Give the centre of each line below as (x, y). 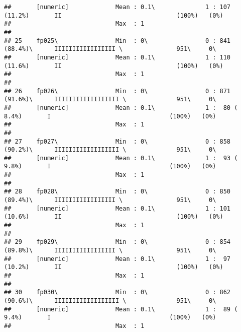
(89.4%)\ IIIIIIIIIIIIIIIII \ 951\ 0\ (110, 200)
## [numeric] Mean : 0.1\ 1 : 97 (117, 259)
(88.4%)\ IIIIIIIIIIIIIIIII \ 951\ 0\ (110, 49)
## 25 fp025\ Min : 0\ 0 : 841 (117, 41)
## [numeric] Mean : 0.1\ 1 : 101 (117, 208)
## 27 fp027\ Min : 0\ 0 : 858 (117, 141)
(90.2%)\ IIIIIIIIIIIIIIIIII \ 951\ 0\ (110, 150)
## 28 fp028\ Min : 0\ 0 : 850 (117, 192)
